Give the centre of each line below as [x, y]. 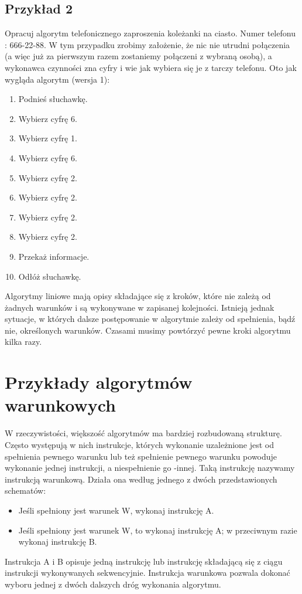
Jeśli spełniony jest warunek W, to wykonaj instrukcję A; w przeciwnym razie [158, 530]
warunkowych [60, 405]
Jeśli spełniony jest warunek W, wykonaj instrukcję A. [116, 510]
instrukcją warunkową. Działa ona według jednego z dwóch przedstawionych [141, 479]
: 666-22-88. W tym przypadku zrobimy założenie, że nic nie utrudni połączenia [147, 44]
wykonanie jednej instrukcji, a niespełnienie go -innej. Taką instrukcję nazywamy [150, 468]
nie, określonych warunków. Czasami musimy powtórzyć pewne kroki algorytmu [148, 330]
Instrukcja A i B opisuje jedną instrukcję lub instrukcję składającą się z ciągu [144, 561]
